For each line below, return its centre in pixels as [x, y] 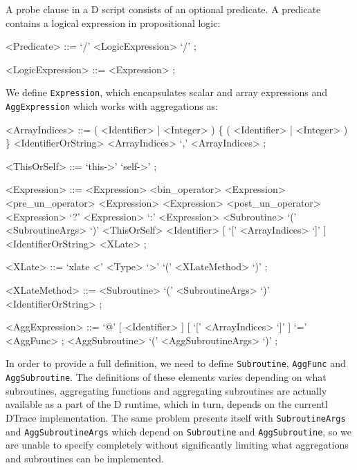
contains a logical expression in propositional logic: [113, 22]
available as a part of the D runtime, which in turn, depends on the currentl [167, 404]
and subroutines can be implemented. [85, 458]
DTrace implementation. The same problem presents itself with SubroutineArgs [176, 417]
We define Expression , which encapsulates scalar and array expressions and [166, 92]
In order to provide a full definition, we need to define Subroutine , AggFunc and [176, 363]
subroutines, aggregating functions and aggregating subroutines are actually [166, 390]
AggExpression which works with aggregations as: [112, 106]
